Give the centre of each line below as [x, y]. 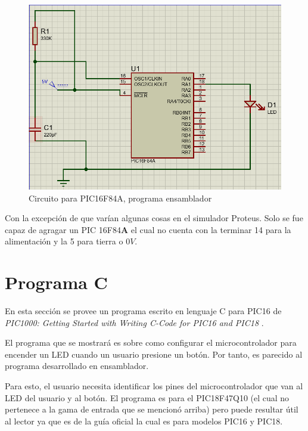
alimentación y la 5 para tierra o [64, 241]
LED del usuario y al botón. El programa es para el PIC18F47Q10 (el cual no [147, 397]
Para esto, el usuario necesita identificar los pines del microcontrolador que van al [154, 386]
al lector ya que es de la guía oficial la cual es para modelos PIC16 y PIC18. [144, 421]
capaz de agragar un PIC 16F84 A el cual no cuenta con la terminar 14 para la [148, 229]
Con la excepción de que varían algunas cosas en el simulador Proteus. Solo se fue [154, 218]
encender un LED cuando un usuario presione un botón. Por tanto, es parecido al [154, 354]
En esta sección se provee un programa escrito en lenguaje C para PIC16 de [143, 311]
